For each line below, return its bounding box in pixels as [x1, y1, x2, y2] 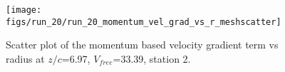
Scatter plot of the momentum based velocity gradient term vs [6, 37, 279, 52]
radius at [6, 51, 45, 66]
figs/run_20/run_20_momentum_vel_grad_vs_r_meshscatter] [6, 16, 281, 27]
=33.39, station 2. [113, 51, 191, 66]
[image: [6, 5, 42, 15]
